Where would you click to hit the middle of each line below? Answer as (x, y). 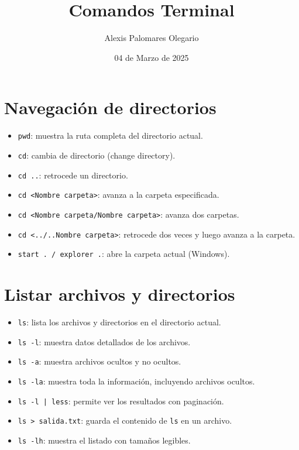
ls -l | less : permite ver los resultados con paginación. (121, 401)
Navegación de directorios (110, 107)
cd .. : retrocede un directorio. (73, 175)
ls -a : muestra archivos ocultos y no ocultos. (99, 361)
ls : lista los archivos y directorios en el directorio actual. (119, 322)
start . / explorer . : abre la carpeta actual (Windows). (124, 254)
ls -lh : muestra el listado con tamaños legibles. (104, 440)
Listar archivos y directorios (120, 294)
